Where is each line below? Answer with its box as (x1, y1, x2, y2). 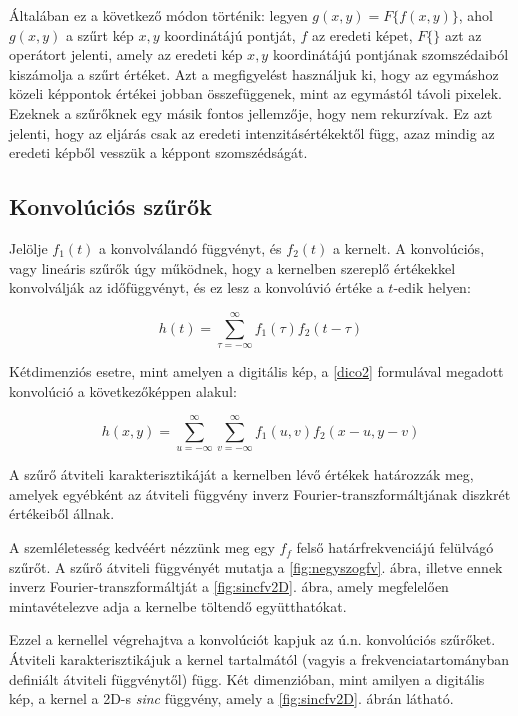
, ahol (458, 5, 494, 25)
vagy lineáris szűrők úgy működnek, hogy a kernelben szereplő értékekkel (9, 257, 456, 278)
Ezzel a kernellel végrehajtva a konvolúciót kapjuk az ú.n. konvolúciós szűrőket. (9, 629, 496, 650)
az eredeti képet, (311, 24, 413, 45)
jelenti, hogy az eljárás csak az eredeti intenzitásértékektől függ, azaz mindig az (9, 122, 495, 143)
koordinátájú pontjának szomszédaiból (272, 44, 509, 65)
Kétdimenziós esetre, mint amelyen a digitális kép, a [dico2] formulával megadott (9, 360, 504, 381)
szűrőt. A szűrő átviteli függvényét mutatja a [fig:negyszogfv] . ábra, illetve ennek (9, 556, 503, 577)
